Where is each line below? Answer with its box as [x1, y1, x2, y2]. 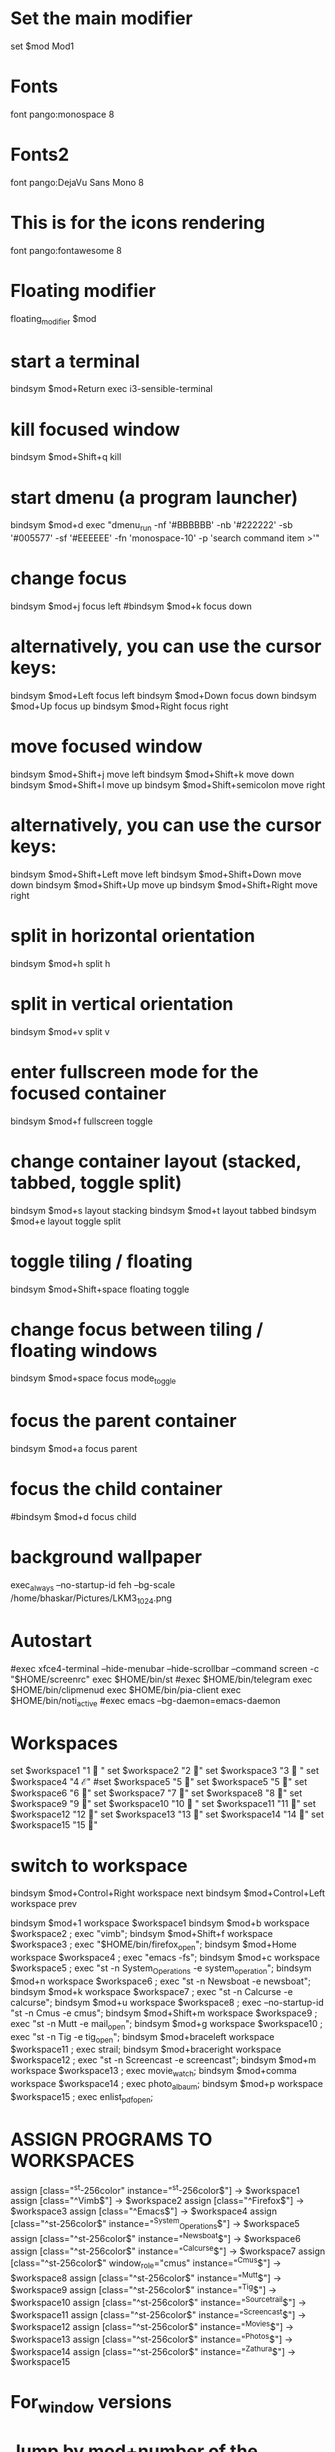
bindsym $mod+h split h [10, 957, 111, 969]
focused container [10, 1082, 167, 1104]
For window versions [10, 2391, 172, 2417]
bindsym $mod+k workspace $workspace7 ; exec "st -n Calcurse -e [10, 1985, 293, 1997]
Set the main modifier [10, 7, 193, 30]
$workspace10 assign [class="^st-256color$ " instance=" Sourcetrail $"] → [10, 2294, 307, 2308]
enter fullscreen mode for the [10, 1060, 259, 1083]
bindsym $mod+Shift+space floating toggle [10, 1283, 190, 1295]
